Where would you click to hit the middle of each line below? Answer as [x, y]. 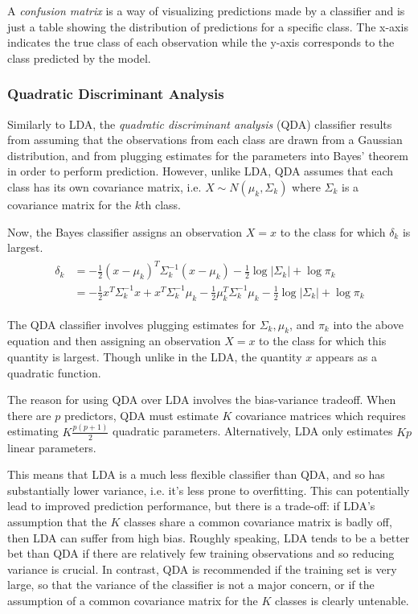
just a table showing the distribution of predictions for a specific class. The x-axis [208, 26]
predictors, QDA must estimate [141, 415]
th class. [161, 204]
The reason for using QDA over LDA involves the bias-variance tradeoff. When [202, 400]
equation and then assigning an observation [114, 341]
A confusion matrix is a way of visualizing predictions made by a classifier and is [206, 10]
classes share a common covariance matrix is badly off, [258, 521]
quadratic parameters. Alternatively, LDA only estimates [253, 431]
